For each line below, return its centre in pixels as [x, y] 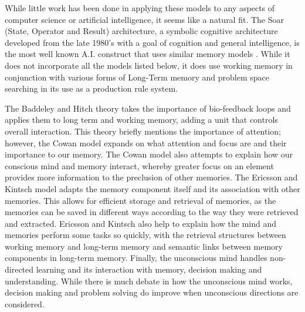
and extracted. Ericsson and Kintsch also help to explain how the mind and [140, 223]
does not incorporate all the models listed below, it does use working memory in [149, 65]
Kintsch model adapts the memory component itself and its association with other [152, 188]
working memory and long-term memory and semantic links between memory [144, 246]
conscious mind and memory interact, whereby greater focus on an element [139, 165]
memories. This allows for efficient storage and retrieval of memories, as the [140, 200]
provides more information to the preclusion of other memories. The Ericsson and [151, 177]
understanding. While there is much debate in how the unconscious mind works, [149, 281]
